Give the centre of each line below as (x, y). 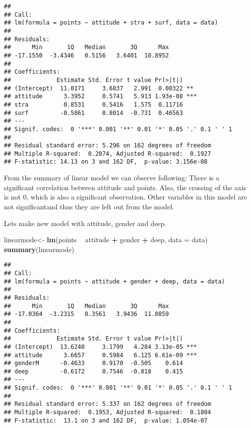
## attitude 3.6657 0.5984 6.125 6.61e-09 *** (100, 355)
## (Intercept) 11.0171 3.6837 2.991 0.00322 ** (99, 88)
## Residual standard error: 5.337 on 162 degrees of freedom (108, 404)
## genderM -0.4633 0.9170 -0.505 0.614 (94, 363)
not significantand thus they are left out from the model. (89, 206)
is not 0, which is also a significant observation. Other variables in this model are (125, 197)
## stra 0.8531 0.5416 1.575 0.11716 (94, 104)
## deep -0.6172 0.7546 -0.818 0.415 (94, 371)
